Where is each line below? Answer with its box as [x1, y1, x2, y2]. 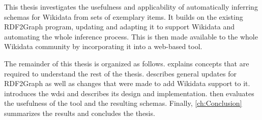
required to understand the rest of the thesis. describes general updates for [4, 68, 237, 78]
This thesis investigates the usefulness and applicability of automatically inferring [4, 2, 258, 12]
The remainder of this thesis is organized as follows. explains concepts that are [4, 58, 249, 68]
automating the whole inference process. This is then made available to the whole [4, 31, 258, 42]
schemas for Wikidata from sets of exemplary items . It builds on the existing [4, 11, 243, 22]
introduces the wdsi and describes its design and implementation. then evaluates [4, 88, 254, 98]
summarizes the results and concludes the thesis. [4, 107, 155, 118]
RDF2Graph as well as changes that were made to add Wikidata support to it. [4, 78, 250, 89]
